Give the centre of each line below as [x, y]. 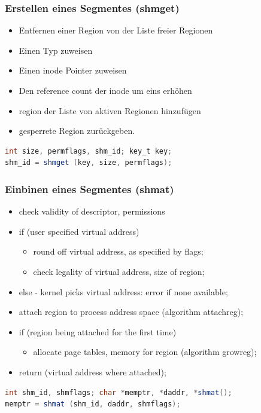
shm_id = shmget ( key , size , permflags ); [89, 163]
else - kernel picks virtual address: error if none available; [123, 291]
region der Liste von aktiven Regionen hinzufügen [110, 110]
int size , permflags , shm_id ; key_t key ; [89, 151]
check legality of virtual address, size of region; [119, 271]
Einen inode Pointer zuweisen [73, 70]
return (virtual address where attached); [92, 371]
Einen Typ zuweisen [56, 50]
